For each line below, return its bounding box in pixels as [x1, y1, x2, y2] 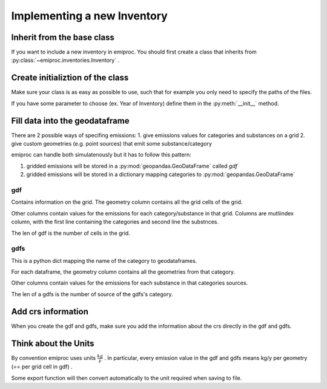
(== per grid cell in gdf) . [11, 363, 73, 370]
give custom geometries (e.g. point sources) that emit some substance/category [11, 140, 212, 147]
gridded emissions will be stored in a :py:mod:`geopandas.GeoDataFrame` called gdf [26, 162, 238, 169]
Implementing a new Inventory [11, 9, 168, 22]
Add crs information [11, 306, 89, 317]
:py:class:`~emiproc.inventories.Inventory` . [11, 56, 120, 64]
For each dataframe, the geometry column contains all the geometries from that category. [11, 268, 236, 276]
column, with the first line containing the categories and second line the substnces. [11, 218, 219, 226]
